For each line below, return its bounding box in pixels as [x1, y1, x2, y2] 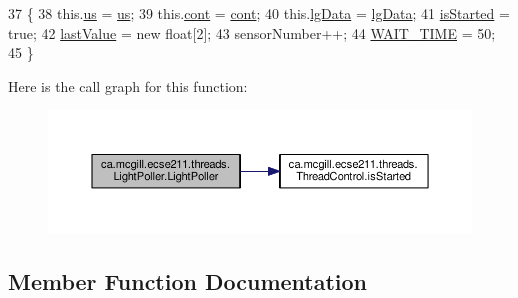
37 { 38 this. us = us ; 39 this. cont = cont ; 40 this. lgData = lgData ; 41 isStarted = [8, 3, 510, 23]
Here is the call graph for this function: [8, 75, 248, 96]
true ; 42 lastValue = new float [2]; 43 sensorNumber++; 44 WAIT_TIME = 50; [8, 22, 496, 43]
